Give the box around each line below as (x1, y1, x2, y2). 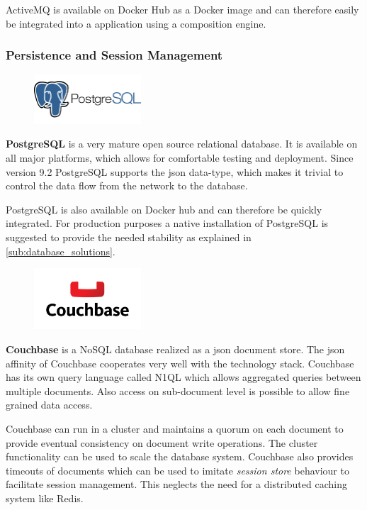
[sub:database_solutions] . (6, 243, 115, 258)
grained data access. (6, 397, 93, 412)
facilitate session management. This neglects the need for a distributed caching (6, 477, 347, 492)
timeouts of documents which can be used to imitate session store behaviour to (6, 462, 349, 477)
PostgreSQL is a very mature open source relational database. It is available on (6, 136, 358, 151)
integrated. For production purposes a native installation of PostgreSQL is (6, 216, 329, 231)
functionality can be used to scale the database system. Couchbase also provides (6, 449, 354, 464)
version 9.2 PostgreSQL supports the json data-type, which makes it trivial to (6, 164, 344, 179)
